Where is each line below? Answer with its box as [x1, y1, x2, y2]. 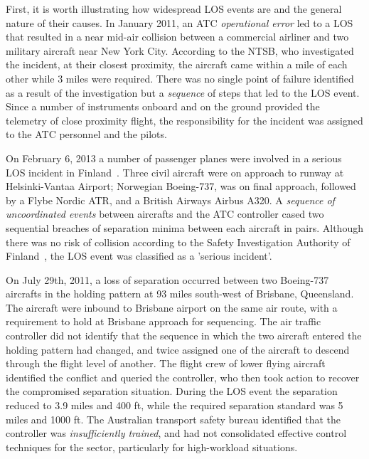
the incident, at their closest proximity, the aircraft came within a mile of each [6, 57, 348, 72]
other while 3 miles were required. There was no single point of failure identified [6, 70, 354, 85]
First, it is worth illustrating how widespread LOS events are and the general [6, 1, 342, 16]
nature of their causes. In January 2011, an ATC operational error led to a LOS [6, 15, 353, 30]
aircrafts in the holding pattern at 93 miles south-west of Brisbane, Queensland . [6, 286, 354, 301]
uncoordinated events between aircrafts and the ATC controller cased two [6, 206, 324, 221]
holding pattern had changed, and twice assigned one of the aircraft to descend [6, 342, 350, 357]
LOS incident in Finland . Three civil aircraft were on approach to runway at [6, 164, 344, 179]
